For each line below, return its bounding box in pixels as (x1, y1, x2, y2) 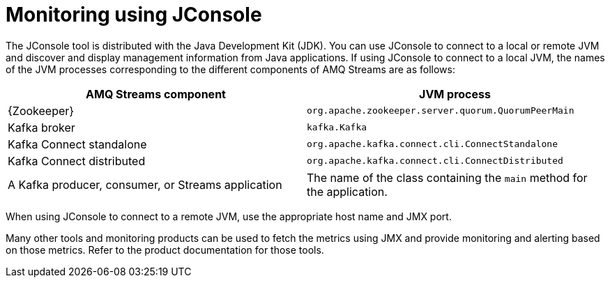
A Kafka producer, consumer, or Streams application (8, 177, 282, 192)
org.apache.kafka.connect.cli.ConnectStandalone (307, 139, 558, 150)
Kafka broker (8, 120, 75, 135)
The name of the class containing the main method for (307, 170, 588, 185)
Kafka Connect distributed (8, 153, 146, 168)
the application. (307, 184, 388, 199)
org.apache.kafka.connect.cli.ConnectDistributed (307, 155, 563, 167)
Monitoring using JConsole (6, 3, 262, 26)
